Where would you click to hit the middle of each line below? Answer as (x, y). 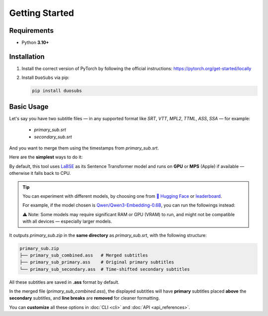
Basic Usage (29, 107)
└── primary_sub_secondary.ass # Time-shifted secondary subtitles (105, 269)
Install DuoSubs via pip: (45, 78)
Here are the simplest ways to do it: (46, 157)
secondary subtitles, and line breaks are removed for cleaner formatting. (84, 298)
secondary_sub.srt (53, 137)
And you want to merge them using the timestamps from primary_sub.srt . (84, 148)
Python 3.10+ (35, 43)
